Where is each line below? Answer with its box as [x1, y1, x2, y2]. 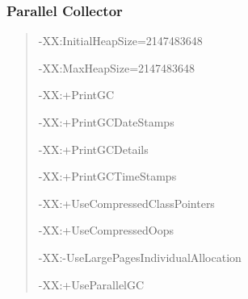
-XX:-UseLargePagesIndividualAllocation [38, 248, 242, 265]
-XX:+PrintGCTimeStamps [38, 168, 177, 185]
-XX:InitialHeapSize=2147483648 [38, 32, 203, 49]
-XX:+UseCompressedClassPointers [38, 194, 215, 211]
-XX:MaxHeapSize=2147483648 [38, 59, 195, 76]
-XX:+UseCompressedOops [38, 222, 174, 239]
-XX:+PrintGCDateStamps [38, 114, 174, 130]
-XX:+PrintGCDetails [38, 140, 149, 157]
